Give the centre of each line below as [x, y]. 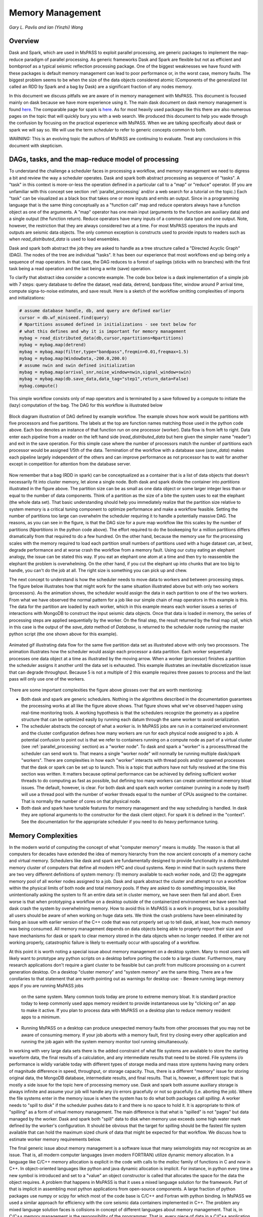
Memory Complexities [43, 836]
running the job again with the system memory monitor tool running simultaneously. [105, 1042]
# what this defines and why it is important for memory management [103, 331]
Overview [24, 41]
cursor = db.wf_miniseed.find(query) [64, 317]
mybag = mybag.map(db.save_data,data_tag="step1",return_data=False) [104, 379]
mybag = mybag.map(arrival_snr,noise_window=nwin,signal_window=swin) [105, 372]
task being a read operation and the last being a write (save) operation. [80, 268]
